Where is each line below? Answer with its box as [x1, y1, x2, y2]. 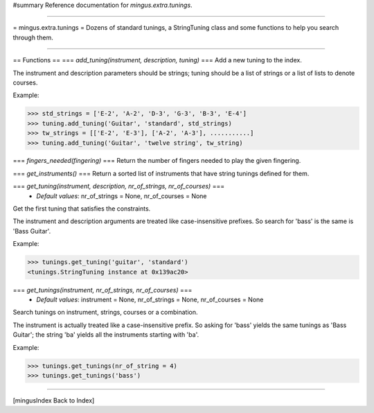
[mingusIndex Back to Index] [12, 396, 95, 405]
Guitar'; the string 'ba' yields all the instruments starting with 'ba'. [12, 331, 199, 339]
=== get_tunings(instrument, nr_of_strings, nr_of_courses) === [12, 285, 193, 294]
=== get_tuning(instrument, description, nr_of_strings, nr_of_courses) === [12, 182, 225, 191]
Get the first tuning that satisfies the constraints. [12, 204, 151, 213]
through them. [12, 33, 53, 42]
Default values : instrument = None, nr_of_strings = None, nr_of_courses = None [36, 295, 264, 304]
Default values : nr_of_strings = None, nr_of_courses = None [36, 191, 207, 200]
